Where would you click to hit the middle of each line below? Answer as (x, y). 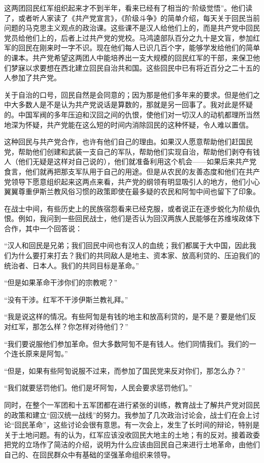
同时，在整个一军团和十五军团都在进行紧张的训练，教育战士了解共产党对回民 (132, 405)
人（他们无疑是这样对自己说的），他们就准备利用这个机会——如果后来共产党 (130, 161)
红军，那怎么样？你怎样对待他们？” (70, 327)
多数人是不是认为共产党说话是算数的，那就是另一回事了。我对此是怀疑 (135, 104)
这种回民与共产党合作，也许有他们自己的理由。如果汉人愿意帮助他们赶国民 (128, 142)
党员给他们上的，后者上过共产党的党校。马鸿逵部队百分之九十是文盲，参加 (128, 37)
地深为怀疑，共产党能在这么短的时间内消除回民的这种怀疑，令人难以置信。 (128, 124)
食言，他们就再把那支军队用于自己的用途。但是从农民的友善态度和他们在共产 (132, 171)
